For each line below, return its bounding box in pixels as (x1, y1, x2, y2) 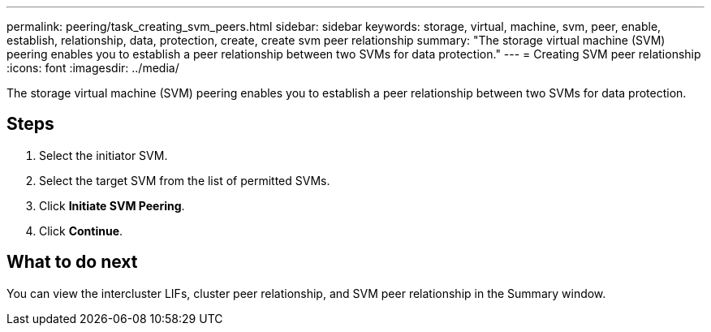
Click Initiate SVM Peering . (39, 198, 185, 213)
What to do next (6, 252, 138, 273)
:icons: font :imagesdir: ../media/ (6, 61, 179, 75)
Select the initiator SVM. (39, 148, 168, 162)
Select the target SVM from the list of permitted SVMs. (39, 173, 330, 188)
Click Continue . (39, 223, 123, 238)
